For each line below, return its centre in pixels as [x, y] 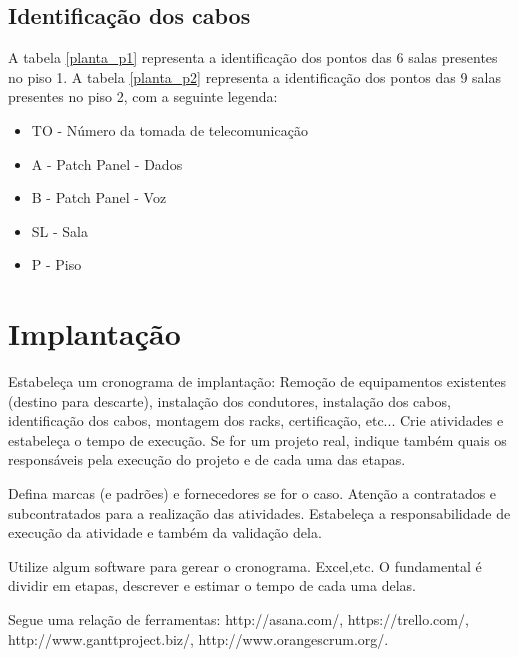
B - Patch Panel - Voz [99, 197]
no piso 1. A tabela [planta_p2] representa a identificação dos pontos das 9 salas [254, 76]
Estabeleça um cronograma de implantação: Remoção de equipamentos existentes [257, 381]
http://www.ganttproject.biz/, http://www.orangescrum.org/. [198, 638]
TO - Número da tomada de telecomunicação [169, 129]
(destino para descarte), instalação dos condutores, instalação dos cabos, [229, 400]
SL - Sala [59, 230]
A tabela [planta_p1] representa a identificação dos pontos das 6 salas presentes [253, 57]
